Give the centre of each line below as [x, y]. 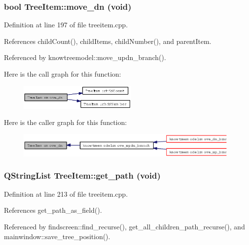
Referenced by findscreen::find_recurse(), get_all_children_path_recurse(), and [124, 226]
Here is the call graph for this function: [63, 74]
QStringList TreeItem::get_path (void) [82, 175]
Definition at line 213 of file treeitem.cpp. [66, 194]
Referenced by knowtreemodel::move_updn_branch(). [85, 57]
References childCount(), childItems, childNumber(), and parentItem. [108, 41]
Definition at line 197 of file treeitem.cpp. [66, 25]
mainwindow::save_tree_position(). [57, 236]
